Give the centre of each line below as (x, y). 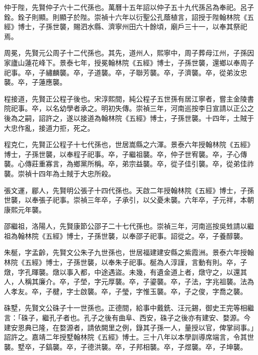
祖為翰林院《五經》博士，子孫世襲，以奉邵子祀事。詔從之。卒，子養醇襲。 (126, 235)
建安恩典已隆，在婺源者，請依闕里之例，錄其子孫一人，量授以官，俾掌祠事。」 (129, 327)
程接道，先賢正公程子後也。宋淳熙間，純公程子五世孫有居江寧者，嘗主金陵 (126, 98)
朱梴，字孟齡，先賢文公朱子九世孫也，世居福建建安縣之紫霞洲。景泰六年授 (126, 252)
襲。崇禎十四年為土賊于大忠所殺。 (60, 173)
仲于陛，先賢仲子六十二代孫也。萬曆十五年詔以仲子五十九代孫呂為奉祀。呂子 (129, 7)
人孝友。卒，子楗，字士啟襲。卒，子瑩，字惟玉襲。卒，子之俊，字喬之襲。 (126, 291)
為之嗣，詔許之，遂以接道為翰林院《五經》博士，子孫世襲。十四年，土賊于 (132, 118)
